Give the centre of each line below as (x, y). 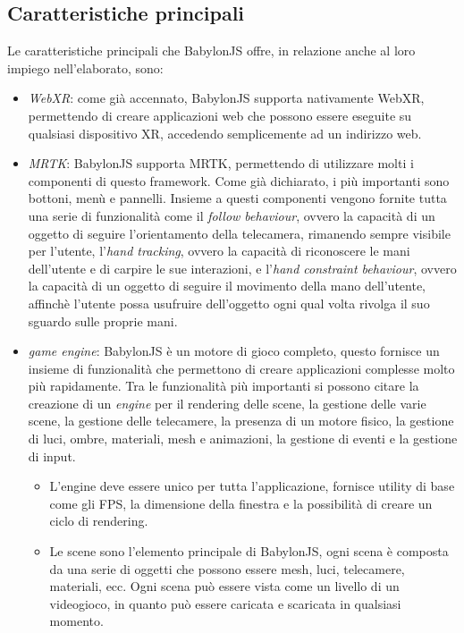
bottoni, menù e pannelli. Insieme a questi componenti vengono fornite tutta (237, 198)
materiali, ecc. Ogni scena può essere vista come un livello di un (224, 586)
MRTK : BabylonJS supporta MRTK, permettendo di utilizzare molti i (221, 163)
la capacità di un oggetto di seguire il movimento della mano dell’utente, (227, 286)
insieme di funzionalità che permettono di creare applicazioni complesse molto (241, 368)
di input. (52, 456)
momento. (76, 621)
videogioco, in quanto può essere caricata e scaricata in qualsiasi (225, 603)
